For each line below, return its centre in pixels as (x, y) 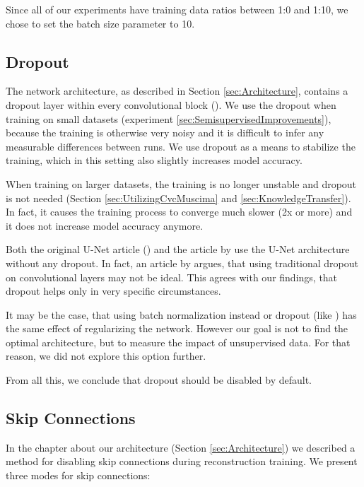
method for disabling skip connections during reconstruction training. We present (182, 461)
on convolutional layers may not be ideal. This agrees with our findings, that (172, 277)
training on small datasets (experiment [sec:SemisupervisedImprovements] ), (169, 118)
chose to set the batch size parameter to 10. (100, 23)
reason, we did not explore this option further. (106, 356)
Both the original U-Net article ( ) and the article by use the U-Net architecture (178, 249)
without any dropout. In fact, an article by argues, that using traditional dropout (182, 263)
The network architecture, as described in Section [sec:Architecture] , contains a (177, 91)
